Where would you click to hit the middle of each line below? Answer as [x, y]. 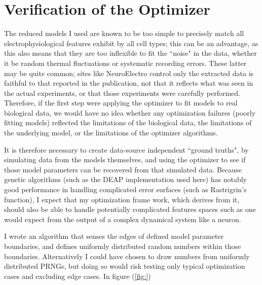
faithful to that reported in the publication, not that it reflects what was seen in [129, 83]
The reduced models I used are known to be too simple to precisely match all [124, 33]
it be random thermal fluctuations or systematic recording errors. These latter [125, 63]
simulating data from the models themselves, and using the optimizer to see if [125, 159]
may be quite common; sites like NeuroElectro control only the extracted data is [129, 73]
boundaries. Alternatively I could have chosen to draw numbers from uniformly [127, 256]
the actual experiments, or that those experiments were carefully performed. [122, 93]
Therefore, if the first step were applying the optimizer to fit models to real [121, 103]
